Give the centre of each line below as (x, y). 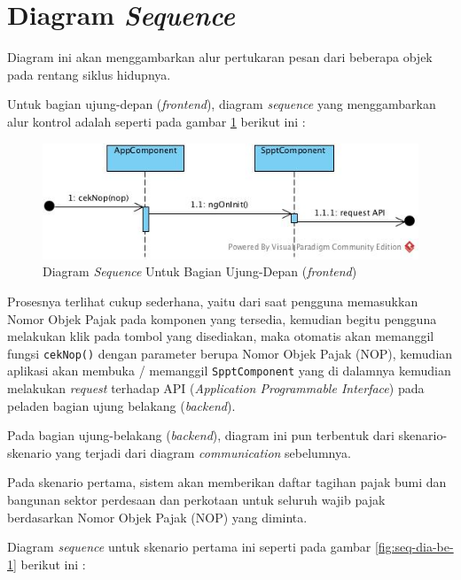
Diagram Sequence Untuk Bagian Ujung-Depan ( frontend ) (200, 271)
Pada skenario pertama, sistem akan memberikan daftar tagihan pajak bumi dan (227, 482)
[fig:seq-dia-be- (414, 547)
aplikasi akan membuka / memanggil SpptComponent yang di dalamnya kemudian (229, 371)
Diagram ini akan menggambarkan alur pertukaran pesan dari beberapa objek (220, 57)
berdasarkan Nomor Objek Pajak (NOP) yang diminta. (157, 517)
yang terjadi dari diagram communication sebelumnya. (203, 452)
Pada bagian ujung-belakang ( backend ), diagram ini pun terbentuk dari (201, 435)
